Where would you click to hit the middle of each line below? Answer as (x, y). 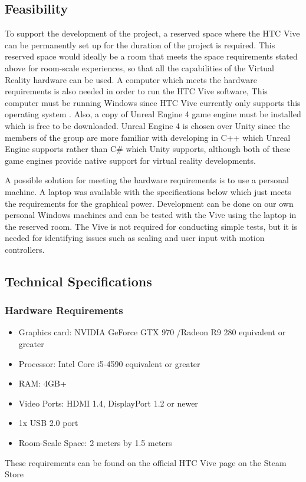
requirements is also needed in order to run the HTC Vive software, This (136, 91)
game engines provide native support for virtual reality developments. (130, 160)
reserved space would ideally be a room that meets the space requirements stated (151, 56)
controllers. (25, 249)
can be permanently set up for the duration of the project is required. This (140, 44)
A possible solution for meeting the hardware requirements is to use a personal (147, 180)
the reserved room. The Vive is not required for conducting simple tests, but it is (151, 226)
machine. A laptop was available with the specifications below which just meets (148, 191)
